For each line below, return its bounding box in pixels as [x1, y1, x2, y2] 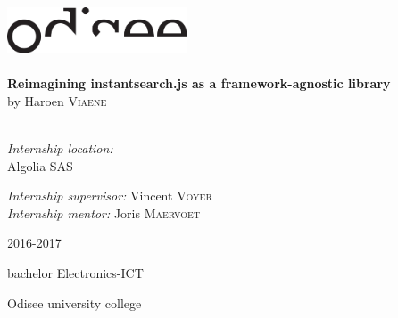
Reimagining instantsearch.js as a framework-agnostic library [7, 74, 391, 93]
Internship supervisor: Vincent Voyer [7, 186, 212, 205]
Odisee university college [7, 293, 142, 312]
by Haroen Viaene [7, 91, 107, 110]
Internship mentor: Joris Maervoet [7, 203, 201, 222]
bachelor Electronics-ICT [7, 264, 144, 281]
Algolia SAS [7, 156, 73, 175]
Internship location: [7, 139, 113, 158]
